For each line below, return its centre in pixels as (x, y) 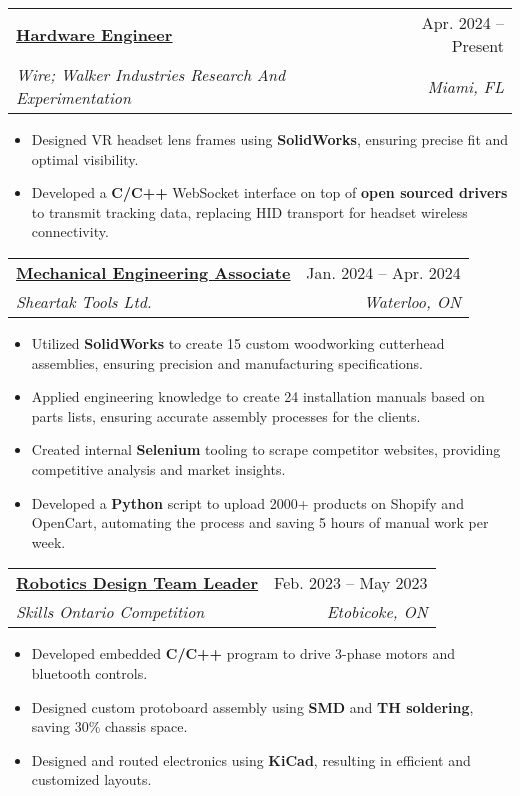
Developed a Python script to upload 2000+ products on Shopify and (247, 502)
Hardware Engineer (94, 34)
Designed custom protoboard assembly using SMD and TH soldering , (252, 706)
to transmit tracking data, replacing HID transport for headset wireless (249, 211)
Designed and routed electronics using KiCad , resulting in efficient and (251, 759)
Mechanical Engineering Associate (153, 272)
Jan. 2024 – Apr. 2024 (383, 272)
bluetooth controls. (89, 672)
